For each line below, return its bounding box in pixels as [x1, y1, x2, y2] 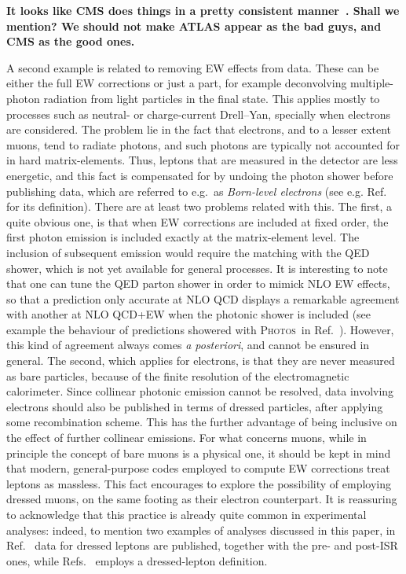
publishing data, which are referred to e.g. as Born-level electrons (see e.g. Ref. [6, 182, 387, 199]
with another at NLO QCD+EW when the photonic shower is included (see [6, 306, 371, 322]
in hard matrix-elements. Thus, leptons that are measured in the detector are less [6, 152, 398, 168]
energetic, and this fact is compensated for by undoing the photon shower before [6, 167, 393, 183]
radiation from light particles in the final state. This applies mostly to [43, 90, 380, 106]
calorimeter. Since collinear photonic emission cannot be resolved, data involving [6, 383, 394, 399]
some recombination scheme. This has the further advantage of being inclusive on [6, 414, 397, 430]
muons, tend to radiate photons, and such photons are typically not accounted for [6, 136, 400, 153]
